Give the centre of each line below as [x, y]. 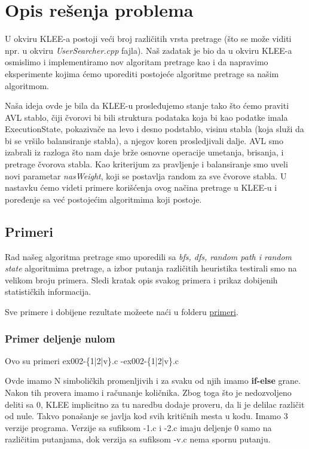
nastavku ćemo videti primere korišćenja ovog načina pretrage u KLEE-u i [141, 187]
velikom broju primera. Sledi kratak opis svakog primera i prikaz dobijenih [141, 280]
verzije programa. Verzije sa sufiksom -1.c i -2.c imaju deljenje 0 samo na [138, 427]
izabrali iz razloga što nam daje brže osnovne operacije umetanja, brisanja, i [144, 152]
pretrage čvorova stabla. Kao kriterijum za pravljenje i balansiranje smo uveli [146, 164]
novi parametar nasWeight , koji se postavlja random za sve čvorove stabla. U [146, 175]
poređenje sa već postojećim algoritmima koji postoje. [103, 199]
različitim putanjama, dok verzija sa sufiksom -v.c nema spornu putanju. [138, 439]
